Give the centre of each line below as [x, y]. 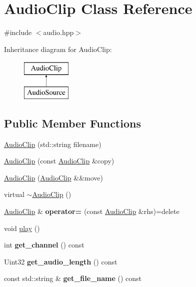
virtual [14, 194]
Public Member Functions [72, 123]
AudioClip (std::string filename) [53, 144]
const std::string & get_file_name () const [73, 278]
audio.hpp [58, 32]
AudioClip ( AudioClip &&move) [53, 177]
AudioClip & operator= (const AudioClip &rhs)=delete [92, 211]
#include [18, 32]
